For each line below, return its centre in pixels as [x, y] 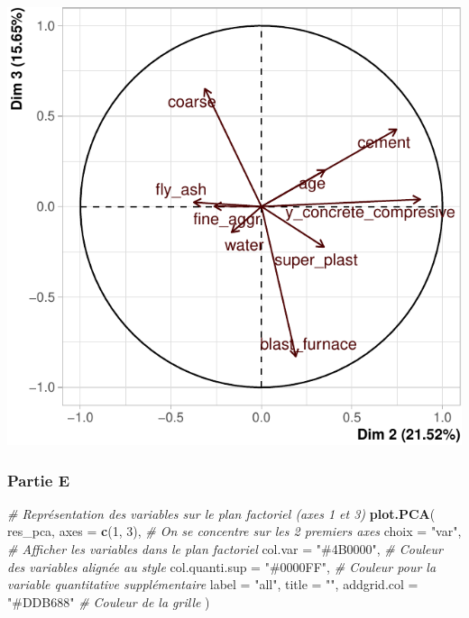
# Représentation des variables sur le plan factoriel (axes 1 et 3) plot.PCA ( [221, 513]
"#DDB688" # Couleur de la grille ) [109, 601]
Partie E [39, 480]
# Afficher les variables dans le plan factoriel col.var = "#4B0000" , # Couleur [225, 549]
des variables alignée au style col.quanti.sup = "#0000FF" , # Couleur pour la [222, 566]
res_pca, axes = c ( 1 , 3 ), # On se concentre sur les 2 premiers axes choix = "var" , [234, 531]
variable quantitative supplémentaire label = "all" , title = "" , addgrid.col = [213, 584]
